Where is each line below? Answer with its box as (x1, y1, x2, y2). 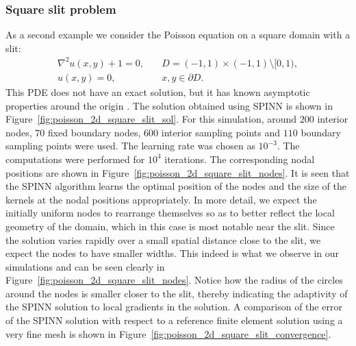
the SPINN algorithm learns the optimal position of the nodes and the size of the (5, 179, 346, 193)
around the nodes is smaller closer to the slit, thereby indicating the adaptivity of (5, 286, 348, 300)
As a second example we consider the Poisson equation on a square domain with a (5, 27, 351, 42)
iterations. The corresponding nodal (164, 151, 315, 166)
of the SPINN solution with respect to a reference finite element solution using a (5, 313, 343, 328)
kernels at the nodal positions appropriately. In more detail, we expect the (5, 192, 317, 206)
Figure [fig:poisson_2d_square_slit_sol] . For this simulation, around (5, 112, 297, 126)
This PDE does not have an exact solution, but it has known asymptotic (5, 84, 310, 99)
